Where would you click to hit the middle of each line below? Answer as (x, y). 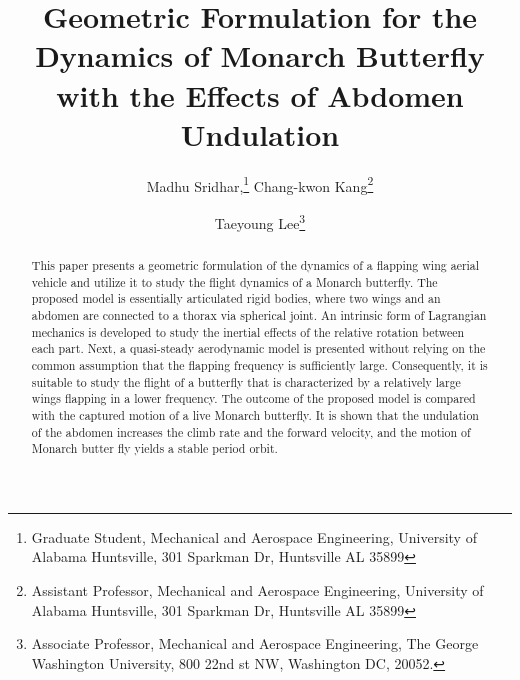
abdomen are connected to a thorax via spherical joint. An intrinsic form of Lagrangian (259, 314)
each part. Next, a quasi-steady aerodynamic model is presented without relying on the (258, 348)
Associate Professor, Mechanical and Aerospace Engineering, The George (255, 643)
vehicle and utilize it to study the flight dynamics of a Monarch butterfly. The (234, 281)
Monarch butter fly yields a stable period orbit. (154, 448)
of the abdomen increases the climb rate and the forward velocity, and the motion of (251, 431)
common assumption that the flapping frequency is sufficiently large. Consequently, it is (259, 364)
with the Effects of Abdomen (260, 94)
